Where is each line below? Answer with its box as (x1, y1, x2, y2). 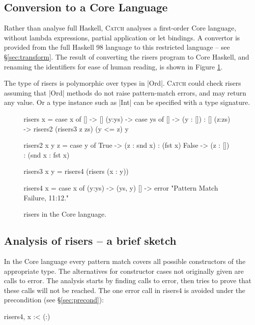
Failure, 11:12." (24, 192, 69, 202)
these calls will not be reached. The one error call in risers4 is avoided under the (4, 285, 246, 295)
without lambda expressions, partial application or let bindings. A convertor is (4, 32, 240, 42)
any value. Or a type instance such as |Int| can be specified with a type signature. (4, 97, 250, 107)
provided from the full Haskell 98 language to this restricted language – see (4, 42, 230, 52)
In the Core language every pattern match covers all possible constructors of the (4, 256, 246, 266)
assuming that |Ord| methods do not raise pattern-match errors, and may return (4, 87, 247, 97)
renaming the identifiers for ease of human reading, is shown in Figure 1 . (4, 61, 223, 71)
